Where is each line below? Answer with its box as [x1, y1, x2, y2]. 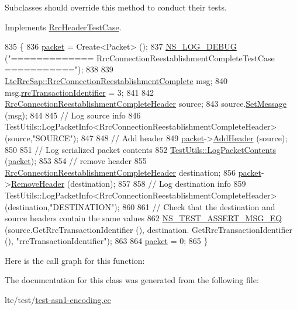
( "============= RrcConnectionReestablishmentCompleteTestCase [5, 51, 275, 64]
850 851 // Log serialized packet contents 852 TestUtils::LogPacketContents [5, 143, 277, 155]
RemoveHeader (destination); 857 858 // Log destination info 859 [11, 177, 246, 190]
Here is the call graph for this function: [5, 254, 145, 266]
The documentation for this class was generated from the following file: [5, 274, 259, 286]
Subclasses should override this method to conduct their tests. [5, 1, 227, 13]
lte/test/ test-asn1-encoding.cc [5, 294, 111, 306]
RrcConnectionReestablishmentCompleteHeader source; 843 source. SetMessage [5, 97, 287, 110]
